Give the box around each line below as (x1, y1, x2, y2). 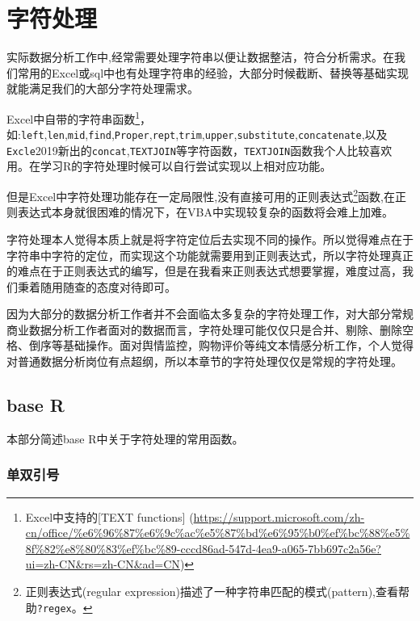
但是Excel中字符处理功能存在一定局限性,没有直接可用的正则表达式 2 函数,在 (6, 186, 395, 204)
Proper (114, 130, 149, 142)
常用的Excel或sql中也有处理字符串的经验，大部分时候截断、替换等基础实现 (17, 64, 409, 81)
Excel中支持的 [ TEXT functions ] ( (25, 508, 194, 525)
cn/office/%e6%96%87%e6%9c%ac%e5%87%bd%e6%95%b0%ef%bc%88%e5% (25, 524, 410, 541)
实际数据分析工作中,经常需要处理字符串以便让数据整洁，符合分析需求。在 (6, 48, 394, 65)
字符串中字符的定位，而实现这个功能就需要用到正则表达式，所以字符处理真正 (6, 246, 414, 263)
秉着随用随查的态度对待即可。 (17, 278, 176, 295)
